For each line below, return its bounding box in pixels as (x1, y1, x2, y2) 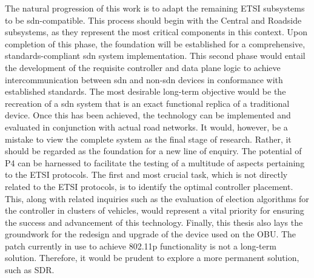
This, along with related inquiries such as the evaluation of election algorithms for (5, 192, 309, 205)
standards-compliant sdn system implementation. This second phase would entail (5, 49, 306, 62)
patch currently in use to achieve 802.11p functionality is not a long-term (5, 239, 276, 252)
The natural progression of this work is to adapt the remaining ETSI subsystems (5, 2, 305, 14)
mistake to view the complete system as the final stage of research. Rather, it (5, 132, 292, 145)
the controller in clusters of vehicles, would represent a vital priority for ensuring (5, 204, 304, 217)
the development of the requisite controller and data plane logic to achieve (5, 61, 281, 73)
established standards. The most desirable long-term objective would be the (5, 85, 286, 98)
